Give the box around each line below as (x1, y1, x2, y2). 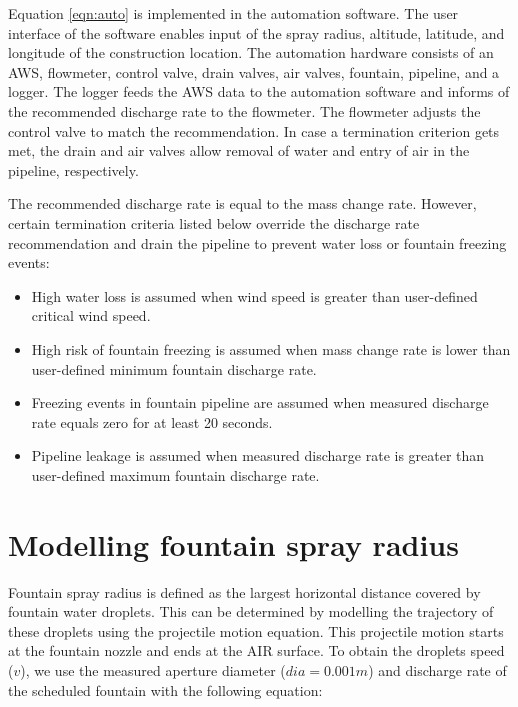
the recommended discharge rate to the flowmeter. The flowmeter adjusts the (8, 100, 481, 121)
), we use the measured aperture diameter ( (20, 659, 286, 680)
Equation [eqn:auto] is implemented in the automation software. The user (8, 3, 459, 23)
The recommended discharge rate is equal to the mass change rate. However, (8, 193, 477, 214)
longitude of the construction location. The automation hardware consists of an (8, 42, 494, 63)
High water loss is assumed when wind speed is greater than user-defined (31, 285, 478, 306)
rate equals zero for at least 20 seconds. (31, 411, 273, 432)
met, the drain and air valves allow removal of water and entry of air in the (8, 140, 470, 161)
